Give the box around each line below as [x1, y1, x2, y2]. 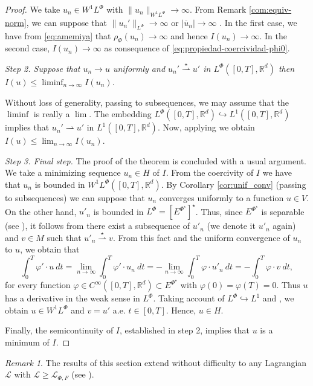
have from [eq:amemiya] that [5, 29, 111, 42]
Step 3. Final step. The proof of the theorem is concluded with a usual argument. [5, 154, 306, 167]
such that [47, 231, 82, 243]
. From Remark [190, 3, 247, 15]
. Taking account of [153, 292, 225, 304]
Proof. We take [5, 3, 60, 15]
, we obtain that [20, 243, 80, 256]
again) [273, 219, 296, 232]
